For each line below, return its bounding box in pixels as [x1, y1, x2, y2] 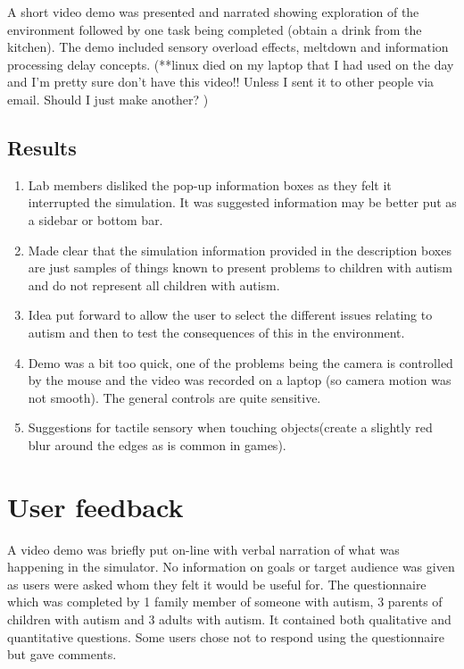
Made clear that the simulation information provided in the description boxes [28, 240, 452, 259]
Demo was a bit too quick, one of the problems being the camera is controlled [28, 353, 453, 372]
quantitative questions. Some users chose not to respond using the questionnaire [7, 627, 444, 646]
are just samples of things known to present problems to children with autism [28, 258, 452, 277]
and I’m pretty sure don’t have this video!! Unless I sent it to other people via [7, 72, 435, 91]
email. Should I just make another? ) [7, 89, 209, 108]
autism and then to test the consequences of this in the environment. [28, 322, 405, 341]
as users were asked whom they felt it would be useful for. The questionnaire [7, 574, 427, 593]
